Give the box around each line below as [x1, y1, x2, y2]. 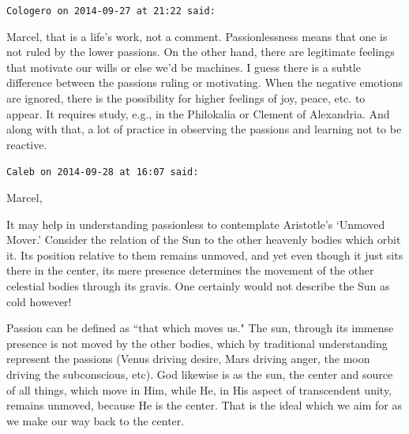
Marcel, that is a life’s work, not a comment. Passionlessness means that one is [6, 28, 388, 44]
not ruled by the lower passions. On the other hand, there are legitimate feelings [6, 43, 395, 60]
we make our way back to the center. [6, 412, 185, 428]
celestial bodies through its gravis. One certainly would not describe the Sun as [6, 278, 390, 294]
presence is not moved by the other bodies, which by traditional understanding [6, 335, 388, 351]
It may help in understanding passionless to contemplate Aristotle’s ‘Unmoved [6, 215, 385, 232]
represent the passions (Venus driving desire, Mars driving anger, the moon [6, 350, 370, 367]
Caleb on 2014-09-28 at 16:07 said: [6, 166, 199, 178]
